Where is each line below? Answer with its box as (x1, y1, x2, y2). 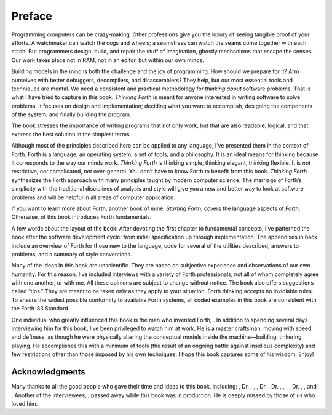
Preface (11, 9, 52, 23)
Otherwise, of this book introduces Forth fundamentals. (11, 213, 152, 221)
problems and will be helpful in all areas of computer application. (11, 194, 175, 201)
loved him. (11, 400, 38, 407)
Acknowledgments (11, 366, 86, 377)
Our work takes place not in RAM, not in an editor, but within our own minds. (11, 56, 204, 64)
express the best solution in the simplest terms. (11, 130, 132, 138)
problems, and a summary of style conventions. (11, 250, 132, 258)
